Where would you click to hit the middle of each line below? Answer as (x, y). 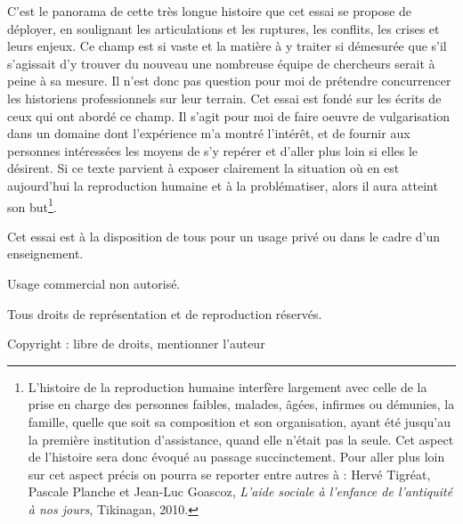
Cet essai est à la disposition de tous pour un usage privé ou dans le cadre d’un (224, 236)
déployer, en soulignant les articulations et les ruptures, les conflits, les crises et (223, 28)
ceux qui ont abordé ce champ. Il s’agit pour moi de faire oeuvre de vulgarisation (228, 115)
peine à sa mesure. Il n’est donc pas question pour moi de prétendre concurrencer (229, 81)
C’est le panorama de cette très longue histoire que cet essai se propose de (210, 11)
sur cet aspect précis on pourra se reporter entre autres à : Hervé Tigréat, (229, 474)
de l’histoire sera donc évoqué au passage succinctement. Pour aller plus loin (236, 457)
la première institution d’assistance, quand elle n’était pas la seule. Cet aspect (241, 439)
